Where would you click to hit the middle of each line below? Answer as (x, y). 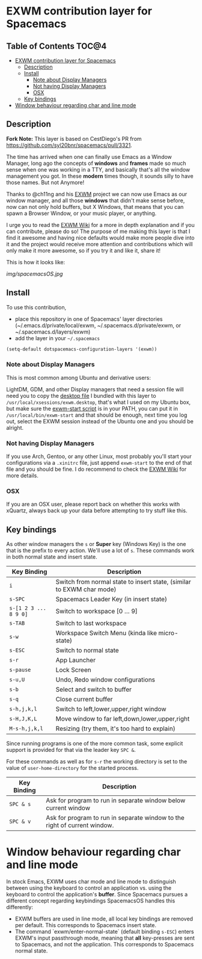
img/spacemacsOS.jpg (35, 274)
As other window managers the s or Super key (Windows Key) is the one (96, 544)
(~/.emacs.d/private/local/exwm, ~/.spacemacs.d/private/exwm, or (98, 325)
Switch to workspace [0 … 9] (97, 611)
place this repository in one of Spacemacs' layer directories (89, 319)
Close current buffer (84, 700)
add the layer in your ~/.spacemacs (57, 338)
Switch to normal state (87, 650)
